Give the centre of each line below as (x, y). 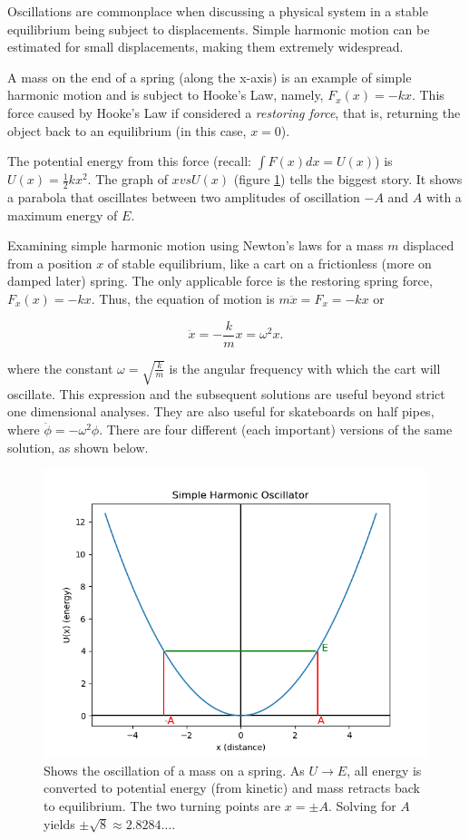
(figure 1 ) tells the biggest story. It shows (348, 179)
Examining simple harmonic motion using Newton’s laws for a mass (195, 245)
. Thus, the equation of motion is (183, 298)
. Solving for (362, 806)
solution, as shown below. (78, 447)
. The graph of (127, 179)
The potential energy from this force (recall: (129, 161)
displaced (429, 245)
